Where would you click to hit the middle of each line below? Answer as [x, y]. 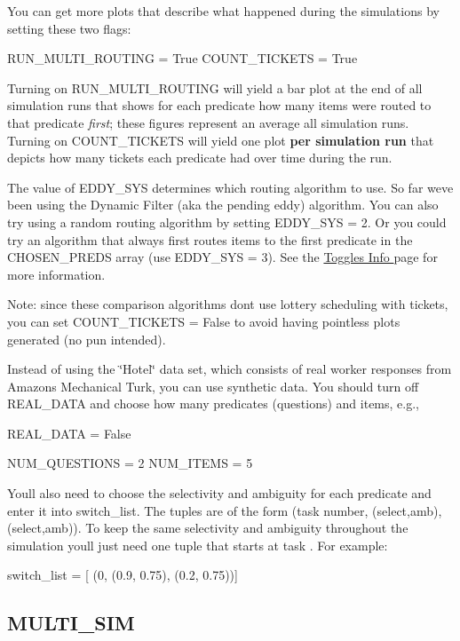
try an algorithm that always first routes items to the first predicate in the [210, 239]
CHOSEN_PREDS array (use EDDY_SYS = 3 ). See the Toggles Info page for [222, 257]
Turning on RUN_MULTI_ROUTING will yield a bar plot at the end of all [215, 87]
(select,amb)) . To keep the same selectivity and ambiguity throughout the [208, 528]
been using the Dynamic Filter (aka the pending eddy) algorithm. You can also [223, 205]
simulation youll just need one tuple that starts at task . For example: [198, 545]
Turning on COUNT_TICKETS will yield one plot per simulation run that [221, 140]
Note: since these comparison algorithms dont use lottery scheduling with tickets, [228, 304]
